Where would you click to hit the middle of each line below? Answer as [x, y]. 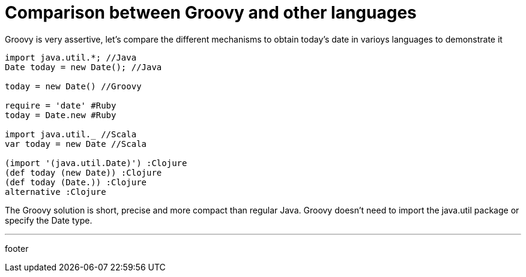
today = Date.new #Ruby [61, 115]
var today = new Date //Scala [76, 144]
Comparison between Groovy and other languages [211, 13]
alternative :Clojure [56, 192]
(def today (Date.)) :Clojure [76, 182]
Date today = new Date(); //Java [83, 67]
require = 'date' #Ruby [61, 105]
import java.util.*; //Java [71, 57]
